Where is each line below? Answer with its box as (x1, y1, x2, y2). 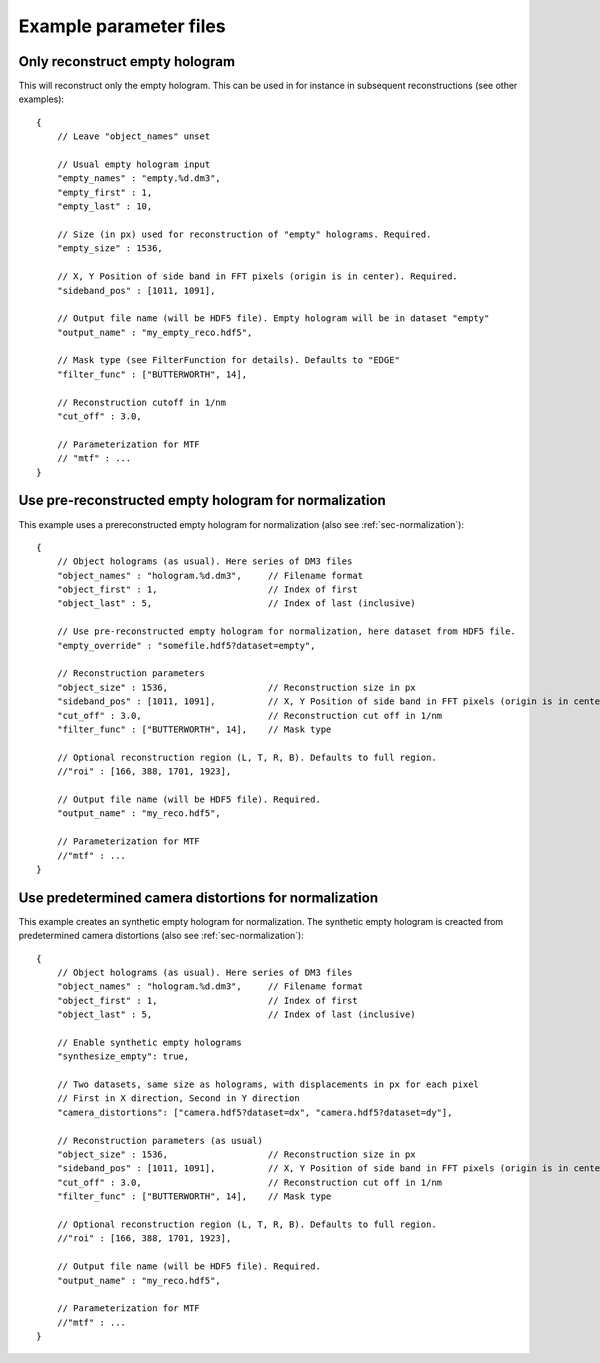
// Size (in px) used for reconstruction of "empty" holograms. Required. (56, 228, 432, 240)
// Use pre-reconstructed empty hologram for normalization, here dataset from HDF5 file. (56, 626, 517, 637)
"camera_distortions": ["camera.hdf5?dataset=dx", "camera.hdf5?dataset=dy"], (56, 1106, 453, 1118)
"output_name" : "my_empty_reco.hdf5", (56, 326, 253, 338)
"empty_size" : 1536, (56, 243, 164, 254)
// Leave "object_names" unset (56, 131, 211, 142)
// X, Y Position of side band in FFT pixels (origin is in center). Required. (56, 271, 459, 282)
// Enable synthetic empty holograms (56, 1036, 242, 1048)
